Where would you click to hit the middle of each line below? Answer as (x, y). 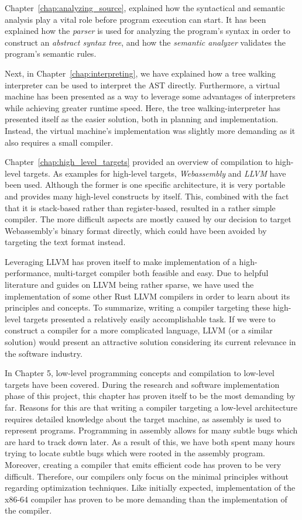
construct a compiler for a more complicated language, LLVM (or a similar (139, 330)
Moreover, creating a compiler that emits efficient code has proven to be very (143, 464)
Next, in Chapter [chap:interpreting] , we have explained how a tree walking (140, 73)
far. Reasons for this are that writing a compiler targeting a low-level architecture (151, 407)
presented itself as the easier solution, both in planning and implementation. (142, 119)
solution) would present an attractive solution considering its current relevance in (150, 342)
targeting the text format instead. (65, 242)
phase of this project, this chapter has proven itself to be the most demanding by (150, 396)
